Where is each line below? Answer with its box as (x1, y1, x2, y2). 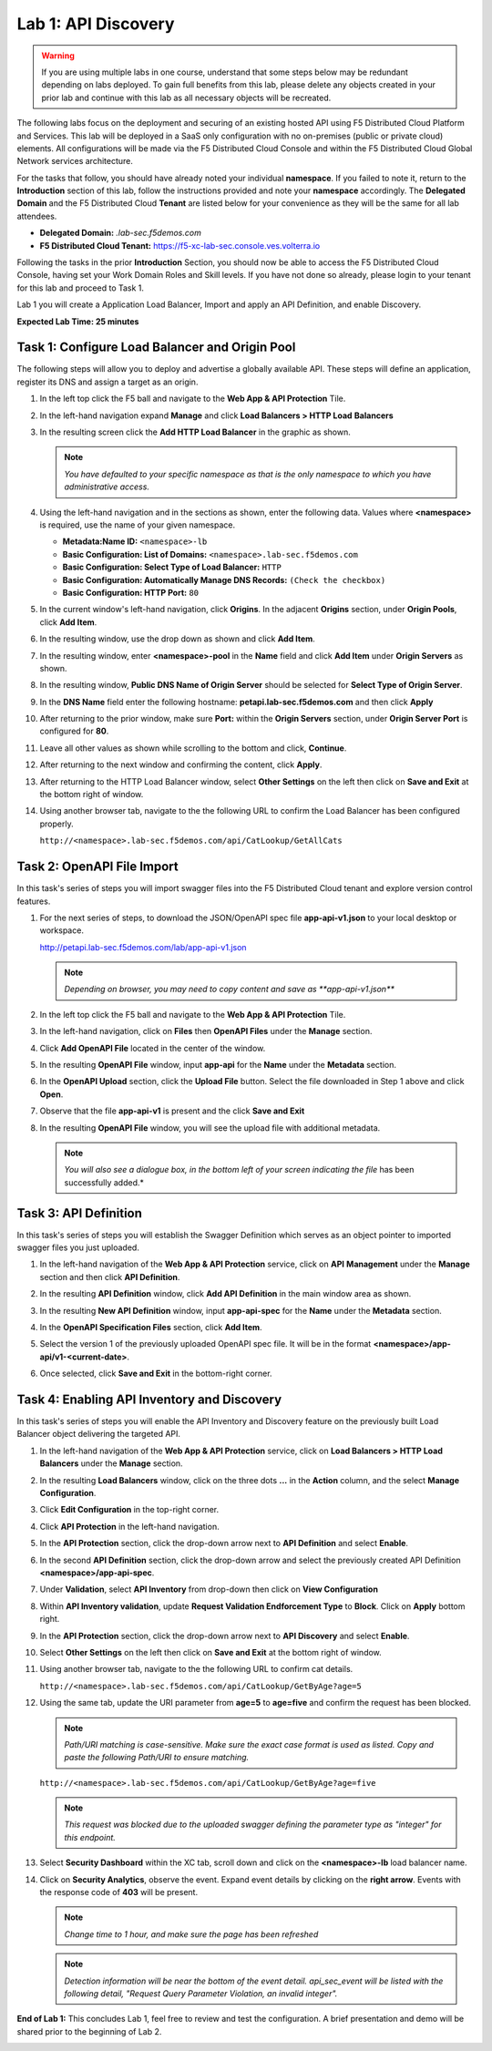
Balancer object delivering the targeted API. (16, 1429, 181, 1440)
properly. (39, 818, 74, 829)
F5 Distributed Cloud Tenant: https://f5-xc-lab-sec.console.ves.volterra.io (39, 240, 321, 251)
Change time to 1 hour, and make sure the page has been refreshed (64, 1928, 319, 1940)
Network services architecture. (16, 156, 134, 167)
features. (16, 896, 51, 907)
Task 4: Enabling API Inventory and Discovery (16, 1391, 282, 1407)
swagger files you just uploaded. (16, 1242, 140, 1253)
